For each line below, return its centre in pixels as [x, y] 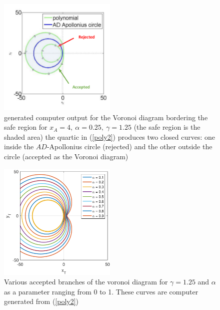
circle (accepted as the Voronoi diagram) [66, 156]
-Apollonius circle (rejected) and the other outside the [129, 146]
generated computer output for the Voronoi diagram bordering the [106, 117]
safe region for [26, 127]
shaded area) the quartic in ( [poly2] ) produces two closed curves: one [110, 136]
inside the [19, 146]
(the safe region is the [167, 127]
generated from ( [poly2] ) [41, 301]
